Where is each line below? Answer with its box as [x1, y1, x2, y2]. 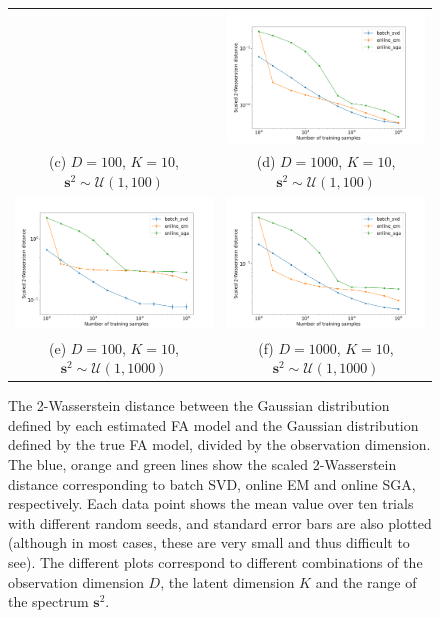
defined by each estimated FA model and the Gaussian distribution [8, 414, 419, 435]
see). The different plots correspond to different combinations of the [8, 552, 423, 573]
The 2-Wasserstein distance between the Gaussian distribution [8, 395, 390, 416]
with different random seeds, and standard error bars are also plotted [8, 512, 432, 533]
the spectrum [8, 591, 89, 612]
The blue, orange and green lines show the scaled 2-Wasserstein [8, 454, 397, 475]
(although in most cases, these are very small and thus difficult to [8, 532, 410, 553]
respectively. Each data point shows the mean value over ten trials [8, 493, 414, 514]
